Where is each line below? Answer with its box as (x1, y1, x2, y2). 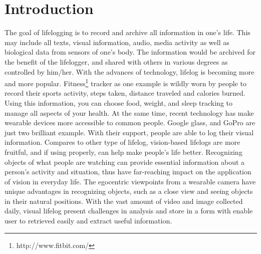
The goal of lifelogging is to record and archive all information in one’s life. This (5, 27, 250, 38)
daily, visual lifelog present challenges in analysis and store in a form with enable (5, 205, 253, 216)
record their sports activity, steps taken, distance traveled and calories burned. (5, 88, 245, 98)
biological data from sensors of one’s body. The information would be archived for (5, 47, 256, 57)
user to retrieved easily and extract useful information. (5, 215, 172, 226)
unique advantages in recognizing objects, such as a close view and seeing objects (5, 186, 253, 196)
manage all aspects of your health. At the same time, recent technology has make (5, 107, 254, 118)
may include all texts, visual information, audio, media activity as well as (5, 37, 229, 47)
